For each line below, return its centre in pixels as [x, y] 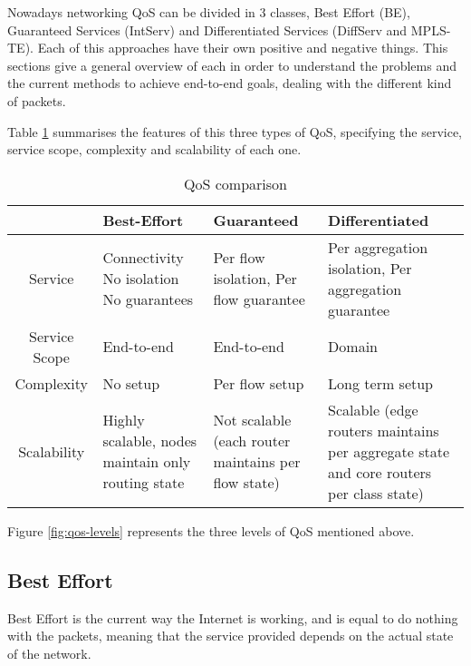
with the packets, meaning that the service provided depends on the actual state [231, 636]
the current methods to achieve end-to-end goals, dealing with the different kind [230, 83]
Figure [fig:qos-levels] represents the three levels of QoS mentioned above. [211, 530]
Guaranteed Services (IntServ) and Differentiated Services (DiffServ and [207, 29]
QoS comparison [235, 183]
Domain [353, 347]
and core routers [380, 472]
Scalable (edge [373, 409]
